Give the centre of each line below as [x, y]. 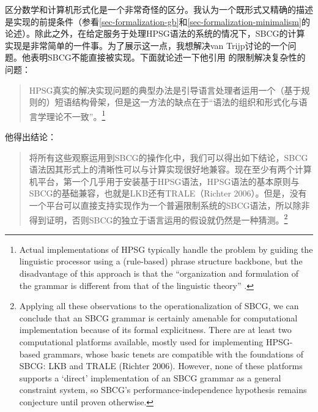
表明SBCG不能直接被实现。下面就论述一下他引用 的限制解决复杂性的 [168, 57]
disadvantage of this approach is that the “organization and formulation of [159, 273]
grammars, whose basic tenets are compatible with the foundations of [173, 354]
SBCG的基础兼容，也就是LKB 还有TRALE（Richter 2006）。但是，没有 [168, 193]
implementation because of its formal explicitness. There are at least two [155, 330]
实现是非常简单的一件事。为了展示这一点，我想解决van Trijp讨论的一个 [146, 45]
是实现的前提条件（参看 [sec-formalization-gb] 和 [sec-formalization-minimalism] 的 [157, 21]
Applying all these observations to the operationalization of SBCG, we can [159, 306]
